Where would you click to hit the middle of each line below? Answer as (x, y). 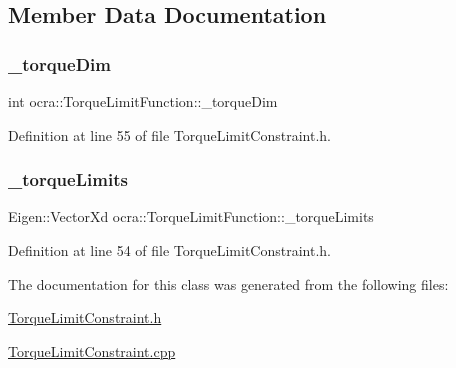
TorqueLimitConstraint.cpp (92, 350)
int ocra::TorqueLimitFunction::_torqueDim (143, 101)
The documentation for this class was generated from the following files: (228, 283)
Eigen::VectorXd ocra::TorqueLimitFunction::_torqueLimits (191, 216)
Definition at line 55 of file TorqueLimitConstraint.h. (169, 134)
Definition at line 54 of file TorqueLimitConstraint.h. (169, 250)
